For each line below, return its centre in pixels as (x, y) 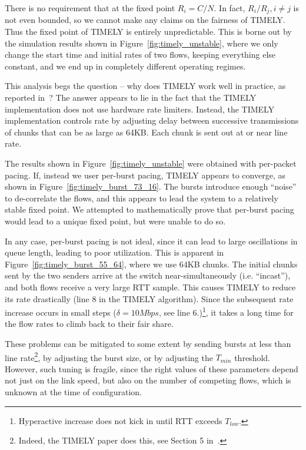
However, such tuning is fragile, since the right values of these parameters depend (152, 368)
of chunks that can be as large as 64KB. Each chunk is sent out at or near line (146, 132)
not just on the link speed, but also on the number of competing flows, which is (148, 380)
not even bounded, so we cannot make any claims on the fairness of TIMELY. (145, 20)
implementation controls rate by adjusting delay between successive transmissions (152, 120)
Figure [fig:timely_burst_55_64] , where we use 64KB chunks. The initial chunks (151, 264)
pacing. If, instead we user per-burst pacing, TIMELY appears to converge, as (145, 175)
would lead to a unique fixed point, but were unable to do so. (115, 221)
